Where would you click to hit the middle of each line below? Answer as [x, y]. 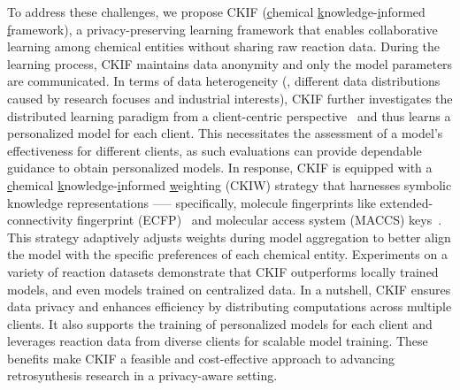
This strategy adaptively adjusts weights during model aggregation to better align [229, 237]
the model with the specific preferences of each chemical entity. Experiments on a [227, 254]
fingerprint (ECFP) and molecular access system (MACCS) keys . [259, 220]
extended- [406, 202]
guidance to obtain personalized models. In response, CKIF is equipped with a [220, 168]
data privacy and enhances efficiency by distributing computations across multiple [230, 306]
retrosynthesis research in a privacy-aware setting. [142, 375]
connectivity [40, 220]
